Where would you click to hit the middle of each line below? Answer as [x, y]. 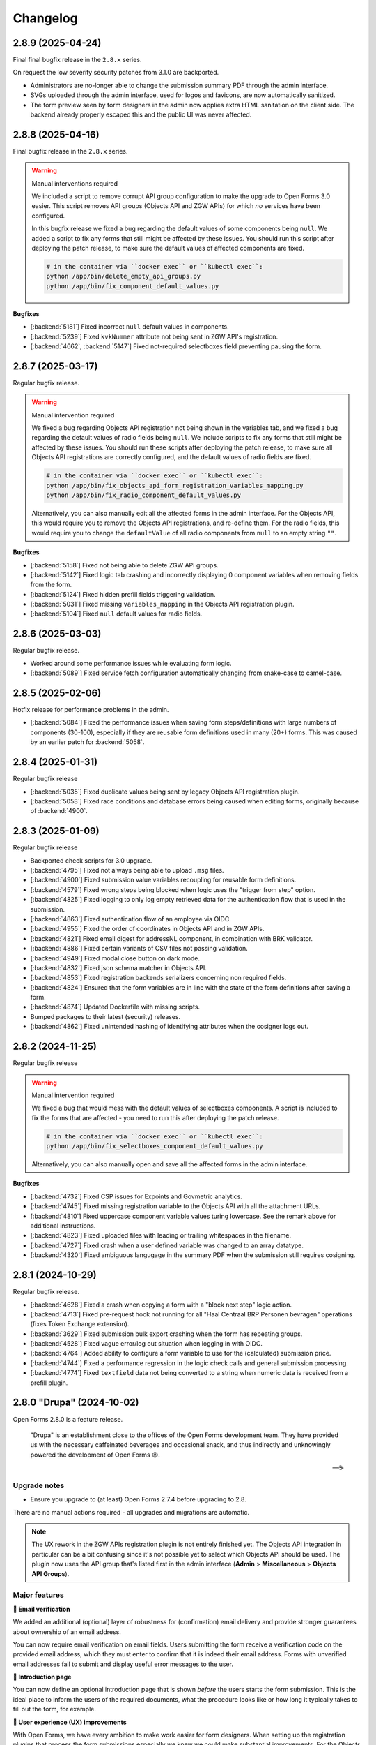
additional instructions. [63, 1226]
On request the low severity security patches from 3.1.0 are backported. [116, 73]
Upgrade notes [39, 1485]
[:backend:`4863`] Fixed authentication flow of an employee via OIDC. [131, 919]
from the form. [51, 585]
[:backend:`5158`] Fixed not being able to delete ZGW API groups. [124, 565]
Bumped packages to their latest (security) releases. [105, 1016]
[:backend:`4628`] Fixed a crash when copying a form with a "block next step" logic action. [161, 1305]
